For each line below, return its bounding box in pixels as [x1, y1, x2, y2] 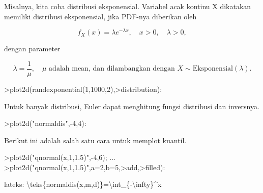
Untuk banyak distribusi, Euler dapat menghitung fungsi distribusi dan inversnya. [4, 101, 259, 111]
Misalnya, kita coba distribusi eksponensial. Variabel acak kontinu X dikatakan [4, 1, 251, 11]
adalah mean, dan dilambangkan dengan [49, 65, 175, 73]
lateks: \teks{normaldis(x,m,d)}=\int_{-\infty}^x [4, 179, 162, 189]
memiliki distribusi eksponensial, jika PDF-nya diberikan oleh [4, 11, 197, 21]
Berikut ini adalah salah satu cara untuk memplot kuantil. [4, 135, 187, 145]
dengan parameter [4, 43, 61, 54]
